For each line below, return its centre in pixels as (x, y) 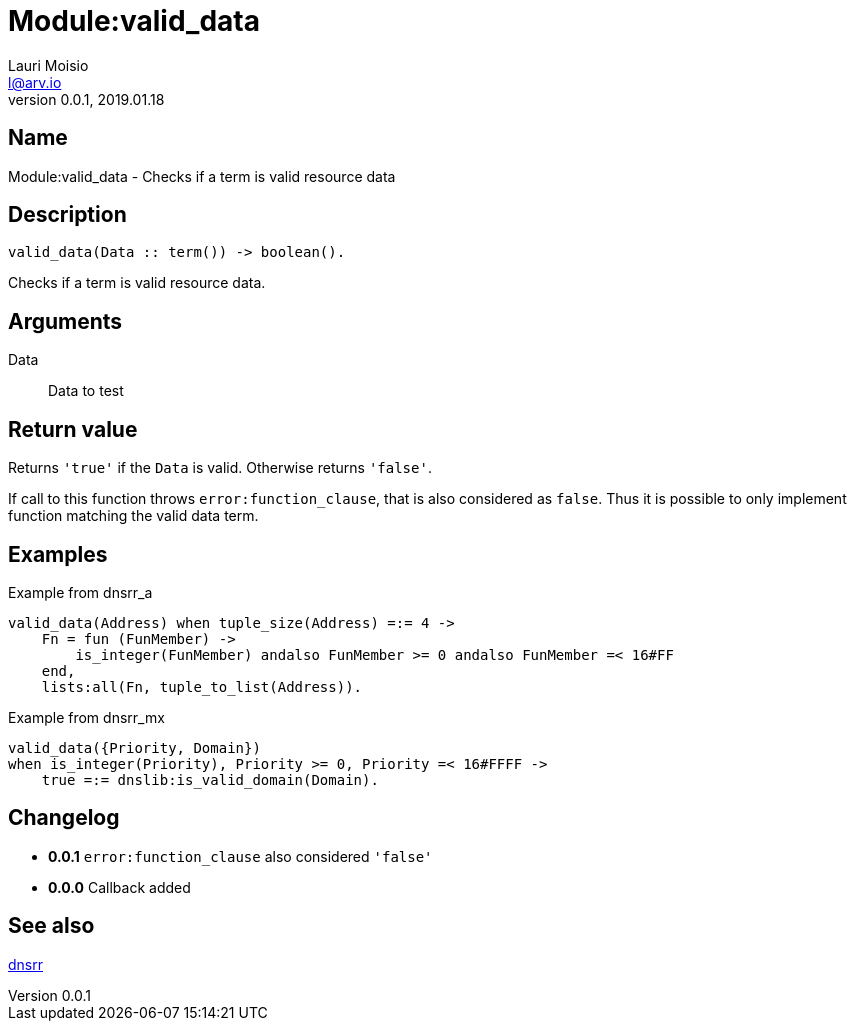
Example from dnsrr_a (80, 592)
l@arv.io (35, 82)
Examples (58, 554)
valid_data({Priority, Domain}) (134, 747)
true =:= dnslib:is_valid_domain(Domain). (210, 779)
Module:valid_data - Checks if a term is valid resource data (202, 176)
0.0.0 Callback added (119, 887)
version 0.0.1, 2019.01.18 (86, 99)
